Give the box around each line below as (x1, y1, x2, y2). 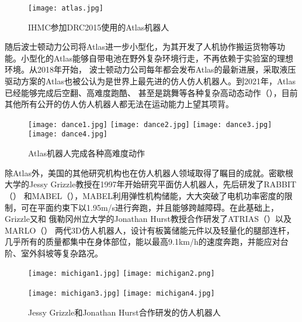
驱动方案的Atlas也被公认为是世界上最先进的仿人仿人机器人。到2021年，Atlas (5, 75, 296, 87)
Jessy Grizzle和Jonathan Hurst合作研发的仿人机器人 (28, 306, 221, 318)
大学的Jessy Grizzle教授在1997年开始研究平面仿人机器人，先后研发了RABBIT (5, 178, 297, 190)
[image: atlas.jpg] (28, 4, 103, 12)
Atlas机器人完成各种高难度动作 (28, 147, 145, 159)
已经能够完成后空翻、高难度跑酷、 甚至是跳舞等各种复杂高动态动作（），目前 (5, 86, 298, 98)
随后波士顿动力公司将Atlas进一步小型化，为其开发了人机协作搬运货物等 (5, 40, 277, 53)
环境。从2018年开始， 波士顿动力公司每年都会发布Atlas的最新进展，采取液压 (5, 63, 296, 76)
